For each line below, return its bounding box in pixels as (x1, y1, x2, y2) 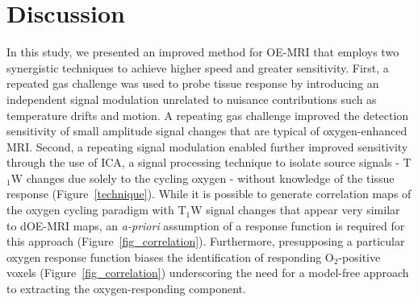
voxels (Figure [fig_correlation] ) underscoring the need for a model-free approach (6, 264, 409, 281)
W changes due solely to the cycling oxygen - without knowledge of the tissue (10, 169, 395, 186)
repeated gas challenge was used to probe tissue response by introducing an (6, 75, 379, 92)
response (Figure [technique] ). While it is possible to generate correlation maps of (6, 185, 412, 202)
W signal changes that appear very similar (190, 201, 400, 218)
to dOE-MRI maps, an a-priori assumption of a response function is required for (6, 217, 405, 234)
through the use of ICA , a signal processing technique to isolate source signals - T (6, 154, 412, 171)
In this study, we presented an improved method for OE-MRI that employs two (6, 43, 399, 60)
